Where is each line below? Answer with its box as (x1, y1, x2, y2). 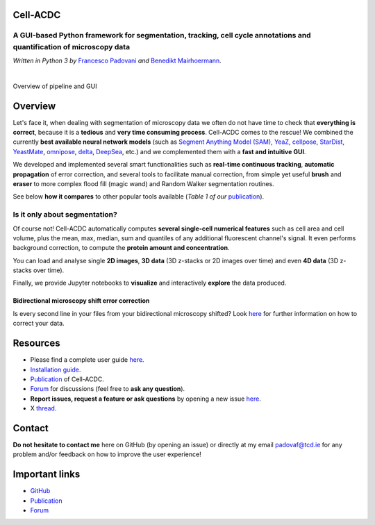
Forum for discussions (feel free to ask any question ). (30, 385, 185, 393)
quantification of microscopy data (12, 42, 131, 51)
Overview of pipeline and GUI (12, 82, 97, 90)
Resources (12, 337, 60, 349)
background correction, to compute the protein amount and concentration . (12, 244, 230, 252)
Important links (12, 469, 81, 481)
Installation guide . (30, 365, 81, 374)
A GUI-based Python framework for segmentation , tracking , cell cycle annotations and (12, 31, 312, 40)
